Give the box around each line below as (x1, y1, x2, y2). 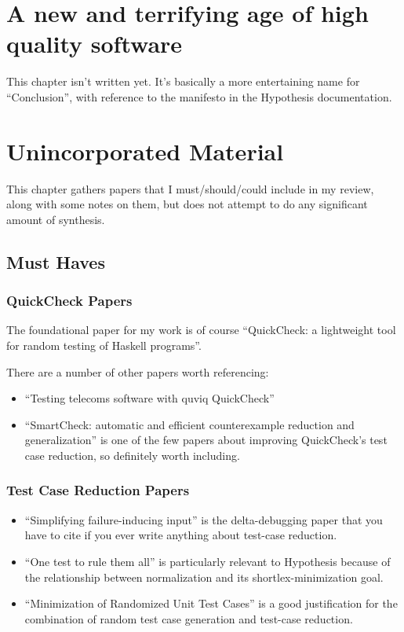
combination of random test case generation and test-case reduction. (24, 610, 353, 626)
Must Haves (6, 249, 105, 274)
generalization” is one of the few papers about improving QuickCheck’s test (24, 432, 388, 448)
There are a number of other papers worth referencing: (6, 363, 269, 380)
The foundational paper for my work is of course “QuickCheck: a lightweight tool (6, 322, 396, 338)
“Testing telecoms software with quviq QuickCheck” (24, 390, 275, 406)
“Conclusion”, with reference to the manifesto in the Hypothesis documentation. (6, 88, 392, 105)
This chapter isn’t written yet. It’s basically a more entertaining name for (6, 73, 360, 90)
